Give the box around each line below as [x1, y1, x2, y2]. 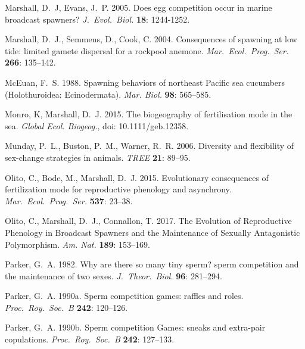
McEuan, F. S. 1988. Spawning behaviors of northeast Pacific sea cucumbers [5, 76, 285, 88]
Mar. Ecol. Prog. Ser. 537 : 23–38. [5, 194, 133, 207]
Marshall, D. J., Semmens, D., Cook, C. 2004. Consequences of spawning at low [5, 33, 297, 45]
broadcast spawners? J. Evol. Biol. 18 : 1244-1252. [5, 13, 190, 25]
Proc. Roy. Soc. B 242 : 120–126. [5, 301, 128, 313]
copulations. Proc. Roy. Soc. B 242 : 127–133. [5, 333, 175, 345]
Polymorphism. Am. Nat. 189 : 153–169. [5, 238, 151, 250]
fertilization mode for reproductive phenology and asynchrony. [5, 183, 232, 195]
